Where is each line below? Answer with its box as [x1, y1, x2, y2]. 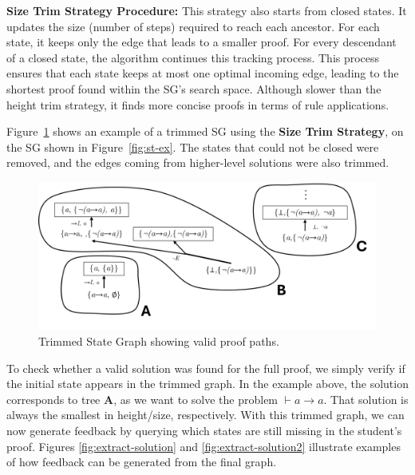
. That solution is [323, 390, 409, 407]
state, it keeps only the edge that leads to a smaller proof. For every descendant [6, 34, 397, 50]
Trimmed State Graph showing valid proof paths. [38, 333, 279, 350]
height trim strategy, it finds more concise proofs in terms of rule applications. [6, 96, 389, 113]
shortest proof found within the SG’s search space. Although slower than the [6, 80, 381, 97]
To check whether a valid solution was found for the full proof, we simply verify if [6, 359, 405, 376]
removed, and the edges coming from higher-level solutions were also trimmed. [6, 154, 389, 171]
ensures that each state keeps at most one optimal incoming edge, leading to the [6, 65, 399, 81]
